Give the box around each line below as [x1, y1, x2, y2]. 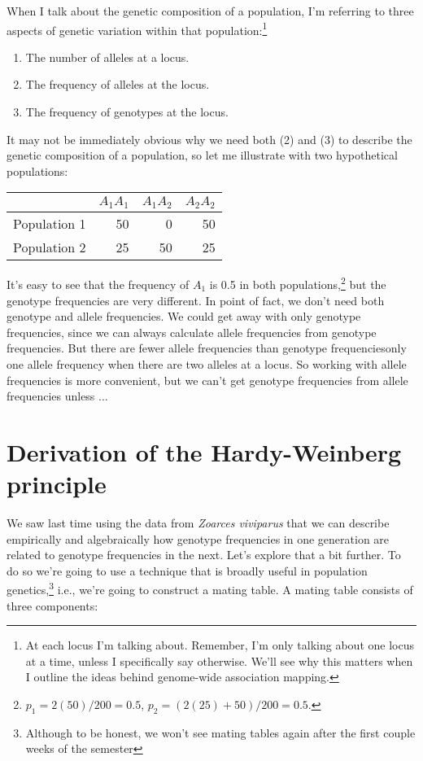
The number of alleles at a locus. [25, 48, 190, 65]
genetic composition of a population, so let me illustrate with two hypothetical [7, 147, 398, 164]
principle [7, 467, 107, 501]
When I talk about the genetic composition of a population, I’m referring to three [7, 2, 414, 19]
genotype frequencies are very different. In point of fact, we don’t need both [7, 291, 385, 308]
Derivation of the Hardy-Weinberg [7, 435, 402, 468]
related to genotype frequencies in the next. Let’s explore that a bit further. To [7, 546, 401, 563]
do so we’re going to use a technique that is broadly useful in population [7, 562, 368, 579]
